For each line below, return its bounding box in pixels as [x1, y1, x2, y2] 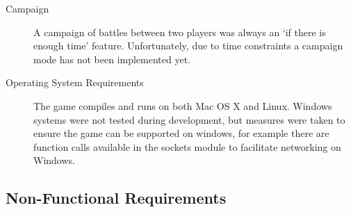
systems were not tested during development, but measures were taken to [33, 112, 345, 127]
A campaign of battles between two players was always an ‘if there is [33, 24, 326, 39]
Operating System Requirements [6, 75, 144, 90]
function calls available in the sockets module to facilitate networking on [33, 139, 341, 154]
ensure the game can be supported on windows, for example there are [33, 126, 329, 140]
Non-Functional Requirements [6, 187, 227, 209]
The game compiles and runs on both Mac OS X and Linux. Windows [33, 98, 332, 113]
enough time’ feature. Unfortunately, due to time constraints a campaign [33, 38, 343, 53]
